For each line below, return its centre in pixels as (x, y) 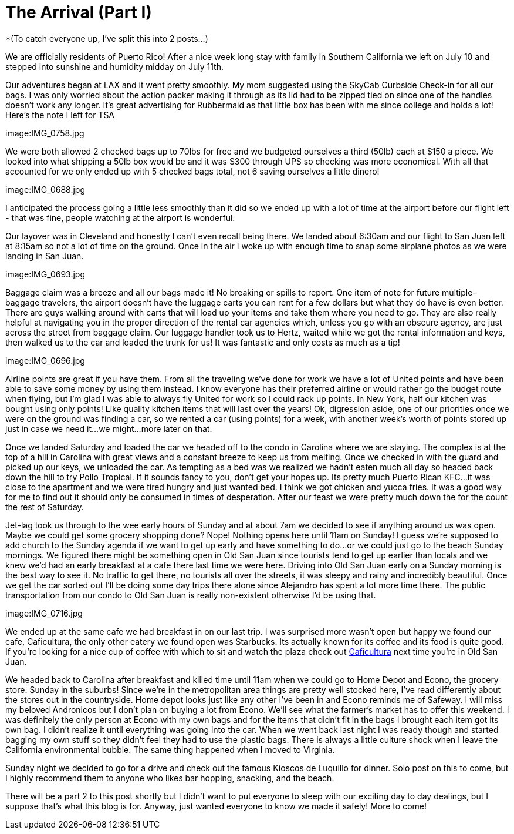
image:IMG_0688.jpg (45, 189)
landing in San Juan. (45, 256)
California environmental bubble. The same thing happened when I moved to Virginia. (170, 749)
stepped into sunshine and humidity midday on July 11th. (114, 66)
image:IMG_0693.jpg (45, 274)
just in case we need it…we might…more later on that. (109, 428)
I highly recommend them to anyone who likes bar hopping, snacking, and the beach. (170, 778)
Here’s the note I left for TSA (60, 115)
